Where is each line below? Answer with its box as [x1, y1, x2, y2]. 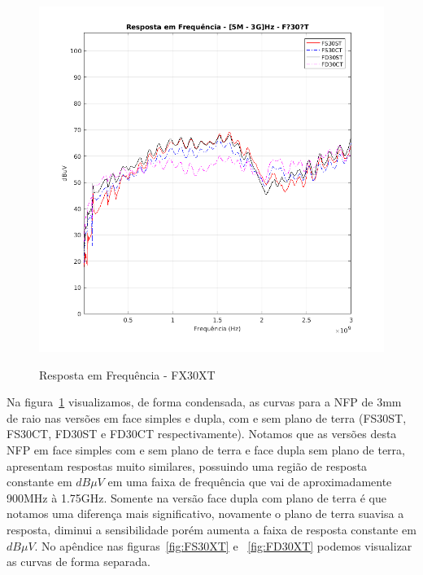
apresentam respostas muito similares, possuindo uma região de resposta [7, 457, 368, 474]
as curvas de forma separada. [7, 553, 150, 570]
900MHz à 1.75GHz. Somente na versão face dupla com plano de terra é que [7, 489, 386, 506]
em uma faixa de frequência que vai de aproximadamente [107, 473, 392, 490]
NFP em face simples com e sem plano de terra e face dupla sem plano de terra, [7, 441, 405, 458]
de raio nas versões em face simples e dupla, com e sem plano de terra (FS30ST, [7, 409, 407, 426]
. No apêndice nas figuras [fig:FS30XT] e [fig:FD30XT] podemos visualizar [34, 537, 412, 554]
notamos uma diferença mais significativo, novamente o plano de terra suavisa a [7, 505, 404, 522]
